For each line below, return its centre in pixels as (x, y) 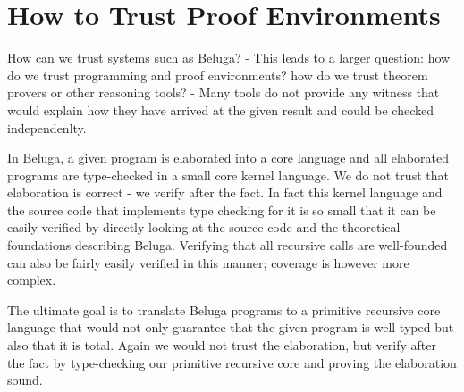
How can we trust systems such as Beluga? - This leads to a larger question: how (229, 58)
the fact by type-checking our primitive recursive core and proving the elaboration (232, 362)
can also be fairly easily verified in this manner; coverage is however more (208, 262)
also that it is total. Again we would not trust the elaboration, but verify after (222, 345)
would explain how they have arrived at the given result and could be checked (220, 109)
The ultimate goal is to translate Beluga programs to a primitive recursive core (224, 309)
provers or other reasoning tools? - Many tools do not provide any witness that (224, 92)
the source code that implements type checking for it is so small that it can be (222, 209)
